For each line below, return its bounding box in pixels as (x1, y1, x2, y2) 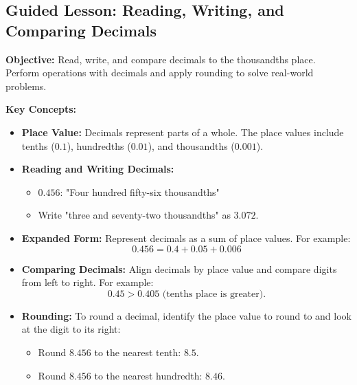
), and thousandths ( (148, 138, 235, 153)
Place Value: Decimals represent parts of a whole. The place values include (21, 124, 344, 139)
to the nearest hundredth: (94, 368, 203, 382)
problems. (5, 78, 47, 93)
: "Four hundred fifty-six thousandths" (60, 184, 220, 199)
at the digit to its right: (21, 322, 121, 336)
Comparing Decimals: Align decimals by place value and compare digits (21, 261, 337, 276)
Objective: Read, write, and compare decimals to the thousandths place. (5, 52, 316, 66)
